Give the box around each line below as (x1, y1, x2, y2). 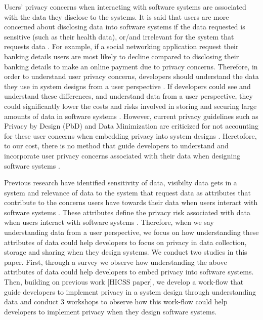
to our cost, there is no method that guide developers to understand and (4, 140, 229, 151)
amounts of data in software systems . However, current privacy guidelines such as (4, 110, 258, 121)
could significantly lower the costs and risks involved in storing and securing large (4, 100, 257, 111)
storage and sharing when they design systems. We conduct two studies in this (4, 247, 247, 257)
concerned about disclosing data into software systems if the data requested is (4, 21, 245, 32)
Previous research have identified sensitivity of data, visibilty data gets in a (4, 177, 237, 188)
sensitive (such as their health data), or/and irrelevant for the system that (4, 31, 234, 42)
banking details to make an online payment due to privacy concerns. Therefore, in (4, 61, 258, 71)
